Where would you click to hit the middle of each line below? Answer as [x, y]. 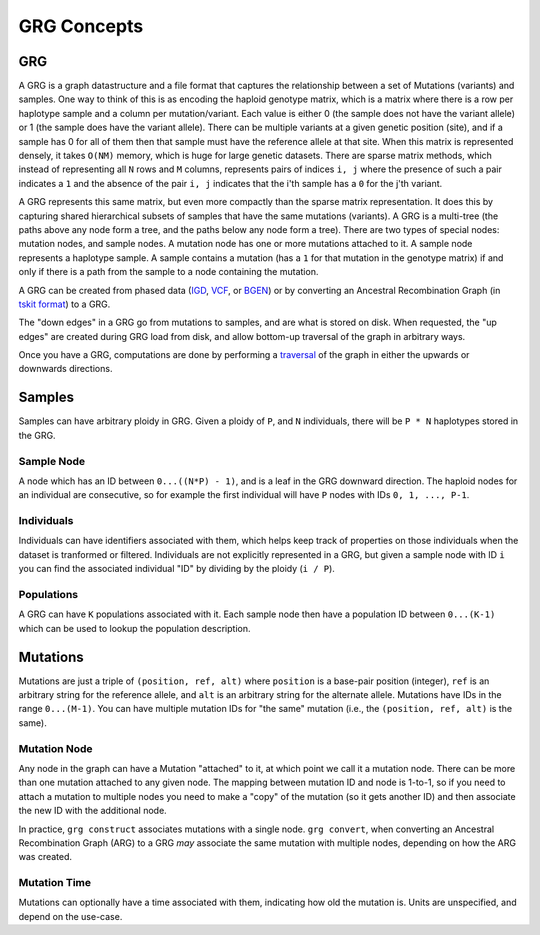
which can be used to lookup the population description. [134, 628]
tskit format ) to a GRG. [64, 304]
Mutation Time [55, 883]
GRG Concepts [81, 26]
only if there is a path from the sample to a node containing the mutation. [168, 272]
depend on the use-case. [70, 916]
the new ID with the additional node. [92, 811]
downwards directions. [65, 369]
